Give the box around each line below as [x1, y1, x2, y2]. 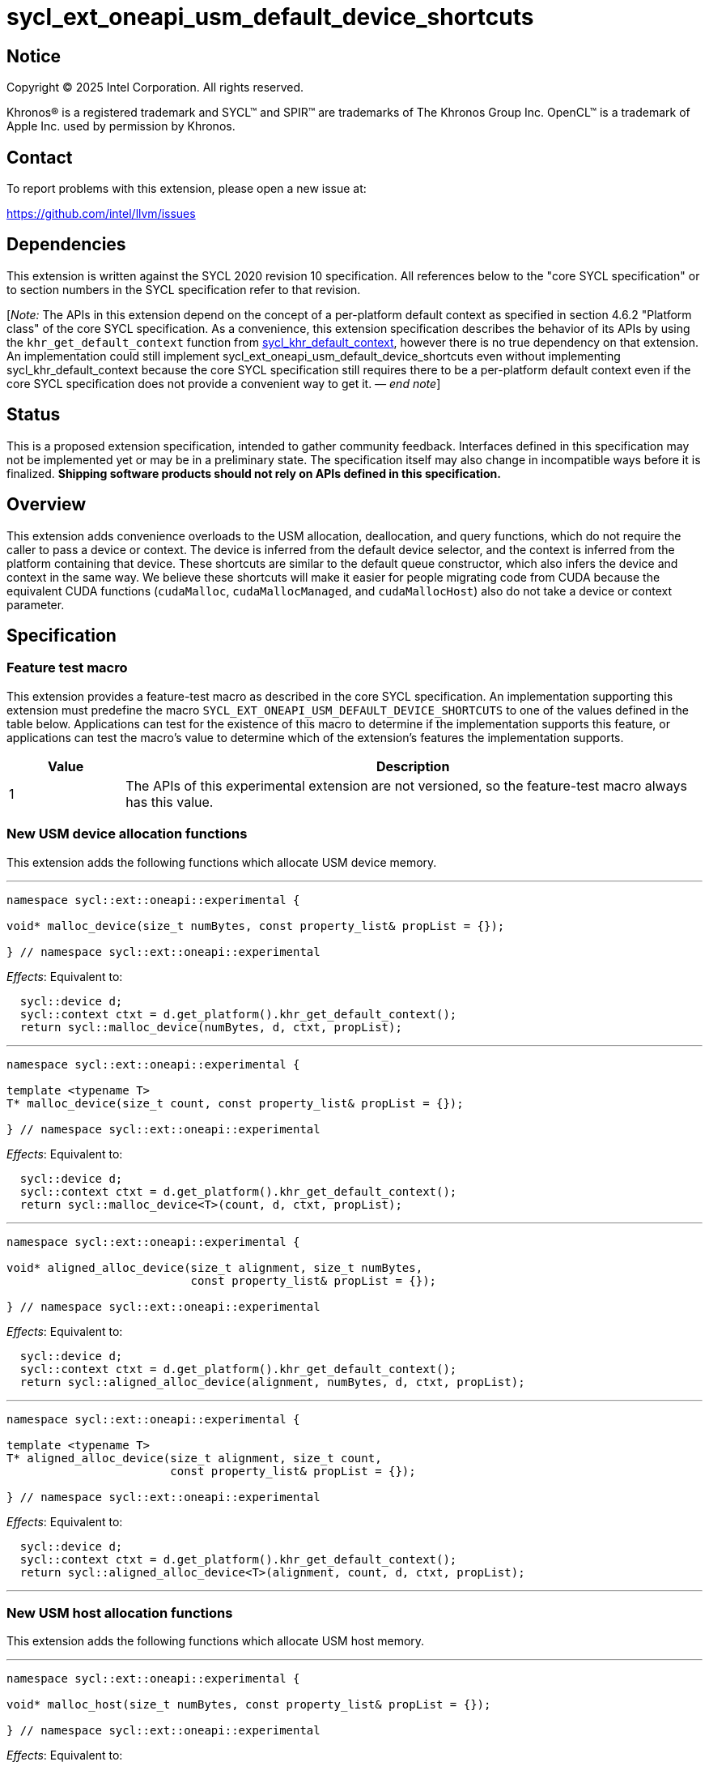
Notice [6, 45, 62, 66]
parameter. [6, 597, 65, 612]
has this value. [125, 793, 214, 810]
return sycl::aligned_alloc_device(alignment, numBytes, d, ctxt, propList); [19, 1375, 525, 1388]
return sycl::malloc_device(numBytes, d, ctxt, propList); [19, 1020, 402, 1034]
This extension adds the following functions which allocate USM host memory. [6, 1634, 425, 1649]
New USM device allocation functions [6, 825, 248, 842]
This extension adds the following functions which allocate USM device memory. [6, 855, 437, 869]
